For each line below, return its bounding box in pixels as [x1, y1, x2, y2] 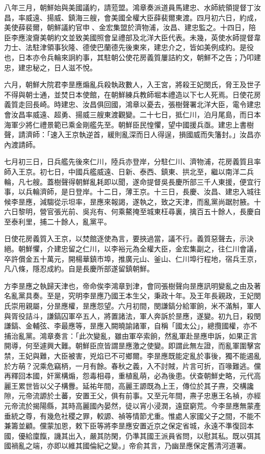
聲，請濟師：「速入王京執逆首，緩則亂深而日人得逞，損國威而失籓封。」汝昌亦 [4, 129, 261, 140]
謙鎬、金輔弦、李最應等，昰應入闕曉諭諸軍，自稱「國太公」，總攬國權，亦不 [4, 320, 257, 331]
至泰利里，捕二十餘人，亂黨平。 [4, 216, 111, 226]
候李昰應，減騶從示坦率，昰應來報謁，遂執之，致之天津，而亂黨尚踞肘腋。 [4, 196, 254, 207]
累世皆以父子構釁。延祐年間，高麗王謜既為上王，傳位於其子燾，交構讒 [18, 380, 254, 391]
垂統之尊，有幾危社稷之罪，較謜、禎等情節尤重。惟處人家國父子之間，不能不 [4, 410, 261, 421]
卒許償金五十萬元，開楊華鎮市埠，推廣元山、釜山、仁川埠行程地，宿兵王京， [4, 253, 261, 264]
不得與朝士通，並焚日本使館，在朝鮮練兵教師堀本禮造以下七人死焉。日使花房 [4, 89, 261, 99]
